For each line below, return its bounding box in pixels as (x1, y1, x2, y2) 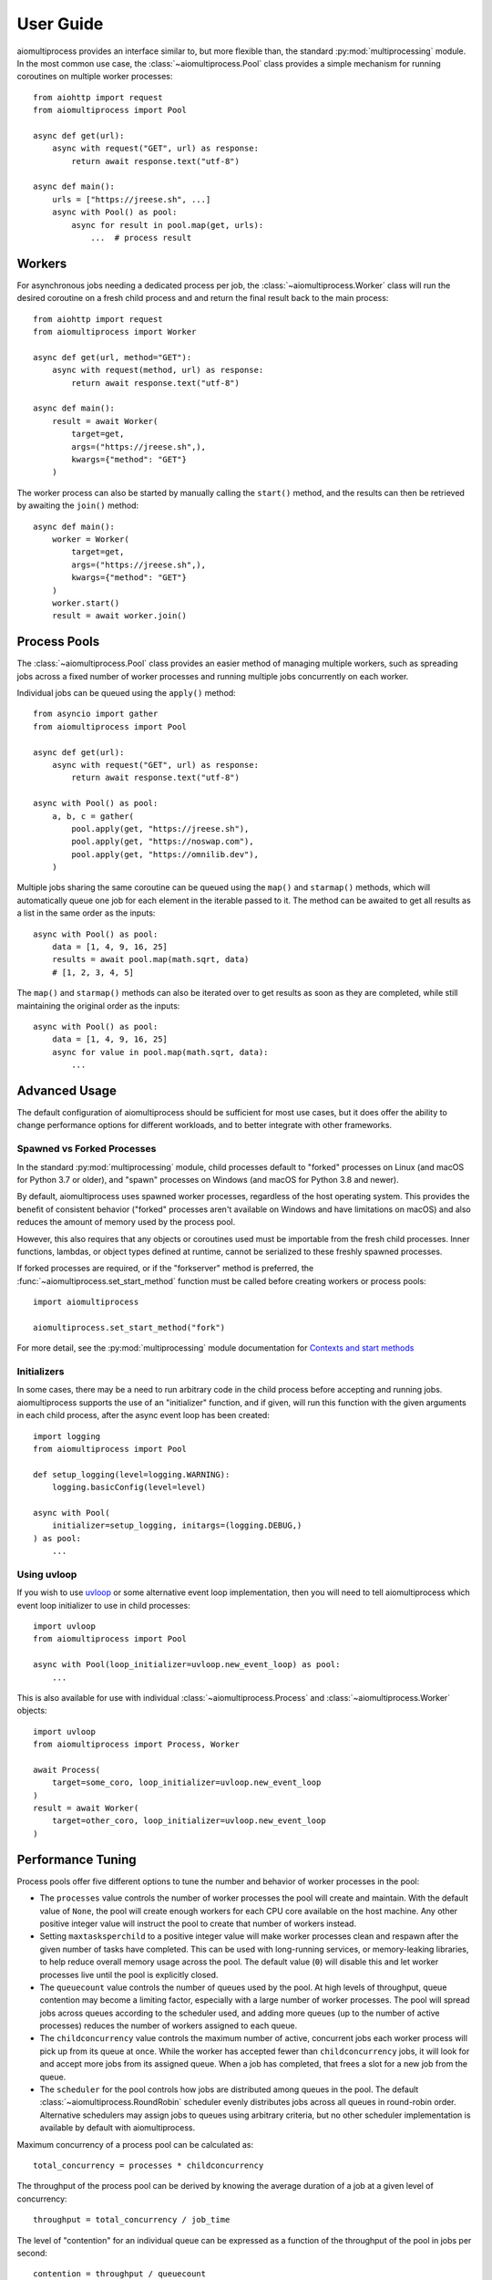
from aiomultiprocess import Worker (33, 326, 197, 337)
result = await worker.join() (51, 611, 187, 621)
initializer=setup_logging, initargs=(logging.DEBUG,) (51, 1520, 302, 1531)
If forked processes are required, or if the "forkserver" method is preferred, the (16, 1263, 314, 1274)
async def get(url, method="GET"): (33, 352, 192, 362)
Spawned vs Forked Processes (16, 1143, 157, 1156)
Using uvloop (16, 1568, 77, 1580)
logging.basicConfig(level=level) (51, 1482, 207, 1493)
